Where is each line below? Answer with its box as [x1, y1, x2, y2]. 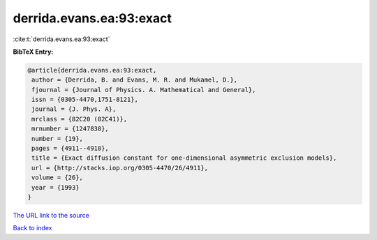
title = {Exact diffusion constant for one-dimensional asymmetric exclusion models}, [31, 154, 337, 162]
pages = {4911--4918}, [31, 144, 110, 153]
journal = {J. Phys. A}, [31, 105, 117, 113]
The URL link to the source [13, 211, 90, 219]
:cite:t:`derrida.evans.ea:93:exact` [13, 35, 110, 43]
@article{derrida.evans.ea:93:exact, [27, 66, 157, 74]
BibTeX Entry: [13, 47, 54, 56]
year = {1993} [31, 183, 80, 191]
